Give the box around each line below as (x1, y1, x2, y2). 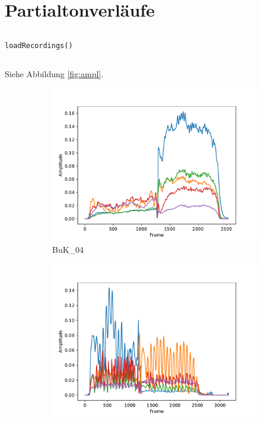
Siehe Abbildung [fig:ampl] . (5, 67, 104, 80)
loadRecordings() (5, 41, 73, 50)
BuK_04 (52, 243, 84, 255)
